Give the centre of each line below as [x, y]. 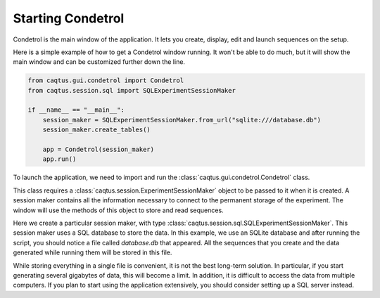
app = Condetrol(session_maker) [99, 150]
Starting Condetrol [69, 18]
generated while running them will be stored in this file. [93, 252]
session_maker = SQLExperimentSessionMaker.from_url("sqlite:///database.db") [182, 120]
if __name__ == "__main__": [76, 110]
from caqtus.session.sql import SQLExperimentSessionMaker [132, 90]
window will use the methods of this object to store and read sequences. [119, 210]
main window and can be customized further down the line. [99, 62]
